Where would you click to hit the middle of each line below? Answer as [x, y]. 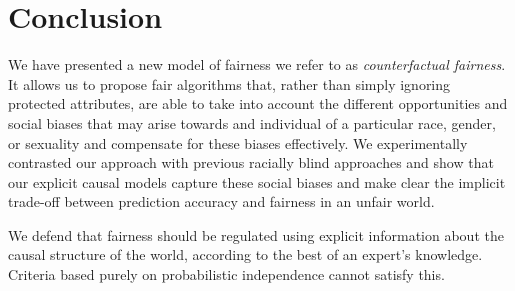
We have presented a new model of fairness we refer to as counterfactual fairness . [257, 64]
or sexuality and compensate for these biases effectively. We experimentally [238, 142]
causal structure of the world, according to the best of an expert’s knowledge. [245, 254]
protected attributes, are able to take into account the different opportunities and [258, 103]
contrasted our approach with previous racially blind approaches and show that [251, 162]
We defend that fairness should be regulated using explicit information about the [256, 234]
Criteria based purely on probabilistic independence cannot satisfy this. [226, 274]
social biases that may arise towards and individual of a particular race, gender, [252, 122]
